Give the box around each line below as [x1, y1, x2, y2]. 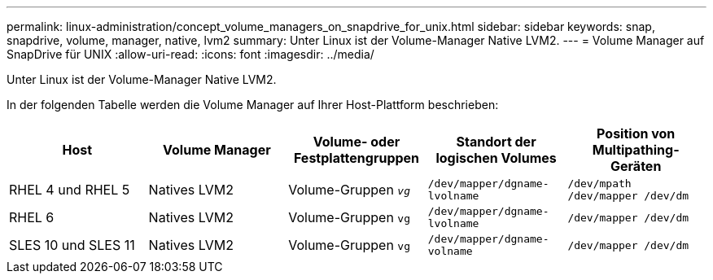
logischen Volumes [435, 150, 557, 166]
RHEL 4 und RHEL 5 [9, 182, 130, 198]
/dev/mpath [567, 177, 632, 190]
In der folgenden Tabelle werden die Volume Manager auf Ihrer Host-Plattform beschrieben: [7, 98, 499, 112]
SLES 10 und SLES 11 [9, 237, 135, 253]
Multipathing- [592, 142, 680, 158]
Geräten [610, 158, 662, 174]
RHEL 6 [9, 209, 55, 225]
